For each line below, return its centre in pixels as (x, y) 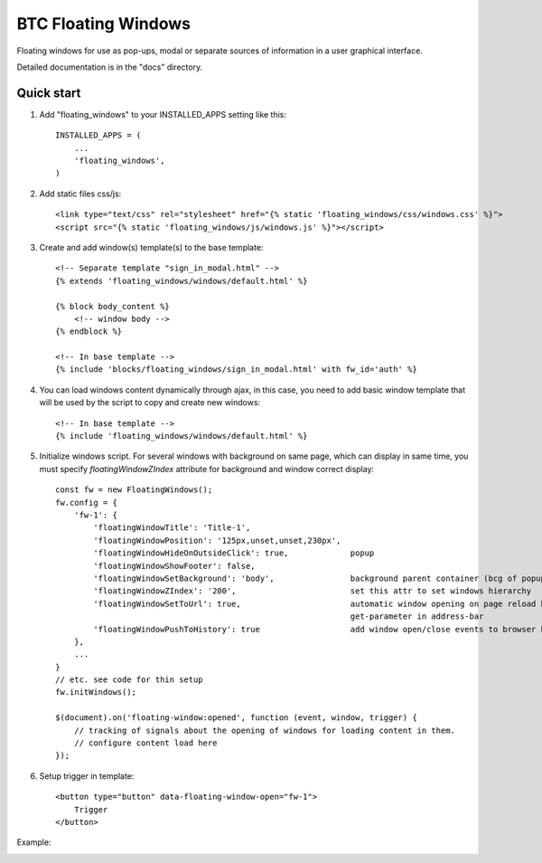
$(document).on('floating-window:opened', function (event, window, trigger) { (236, 718)
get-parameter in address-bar (417, 616)
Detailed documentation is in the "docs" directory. (110, 67)
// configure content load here (145, 743)
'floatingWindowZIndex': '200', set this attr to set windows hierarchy (313, 591)
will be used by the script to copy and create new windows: (150, 403)
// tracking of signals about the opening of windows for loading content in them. (265, 730)
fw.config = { (86, 503)
